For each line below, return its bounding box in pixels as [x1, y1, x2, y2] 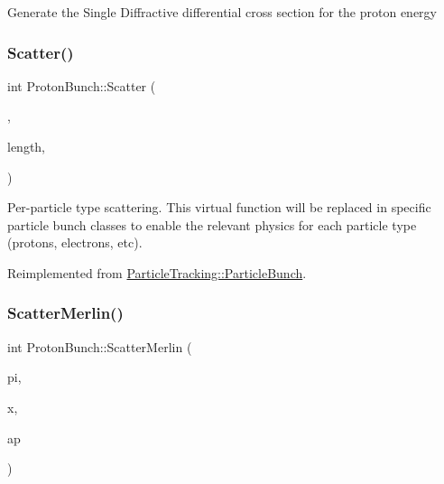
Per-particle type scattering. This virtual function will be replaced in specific [7, 198, 431, 217]
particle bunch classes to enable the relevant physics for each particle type [7, 215, 417, 234]
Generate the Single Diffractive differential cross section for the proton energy [7, 3, 437, 21]
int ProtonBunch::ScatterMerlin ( [7, 337, 192, 356]
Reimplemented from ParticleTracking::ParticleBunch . [7, 263, 307, 282]
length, [7, 137, 46, 155]
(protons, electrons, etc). [7, 233, 143, 252]
